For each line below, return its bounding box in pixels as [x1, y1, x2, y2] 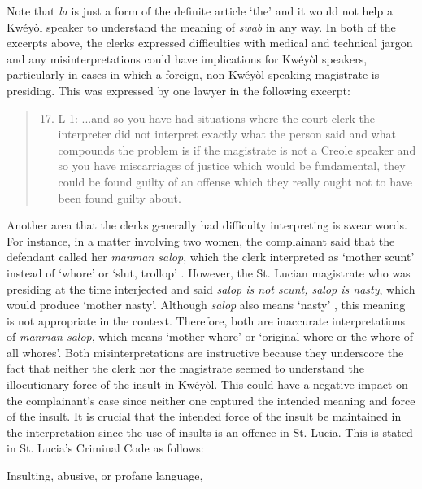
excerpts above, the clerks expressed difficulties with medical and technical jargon [7, 34, 413, 51]
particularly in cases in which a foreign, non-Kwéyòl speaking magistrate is [7, 66, 380, 83]
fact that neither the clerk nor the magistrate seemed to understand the [7, 360, 364, 377]
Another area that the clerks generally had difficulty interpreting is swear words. [7, 216, 407, 234]
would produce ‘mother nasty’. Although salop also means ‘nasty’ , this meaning [7, 296, 406, 313]
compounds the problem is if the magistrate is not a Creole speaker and [58, 141, 416, 158]
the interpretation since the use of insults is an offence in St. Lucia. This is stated [7, 423, 413, 440]
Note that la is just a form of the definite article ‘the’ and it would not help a [7, 2, 393, 19]
